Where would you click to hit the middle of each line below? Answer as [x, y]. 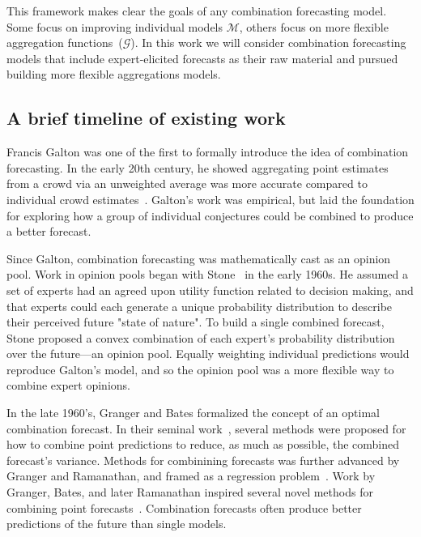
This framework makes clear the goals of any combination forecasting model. [197, 11]
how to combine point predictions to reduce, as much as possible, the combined [203, 444]
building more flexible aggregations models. [114, 74]
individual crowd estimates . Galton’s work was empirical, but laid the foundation [210, 199]
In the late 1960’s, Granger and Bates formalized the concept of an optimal [193, 413]
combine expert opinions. [68, 385]
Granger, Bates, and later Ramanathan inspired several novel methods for [190, 492]
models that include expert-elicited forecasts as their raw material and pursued [202, 58]
